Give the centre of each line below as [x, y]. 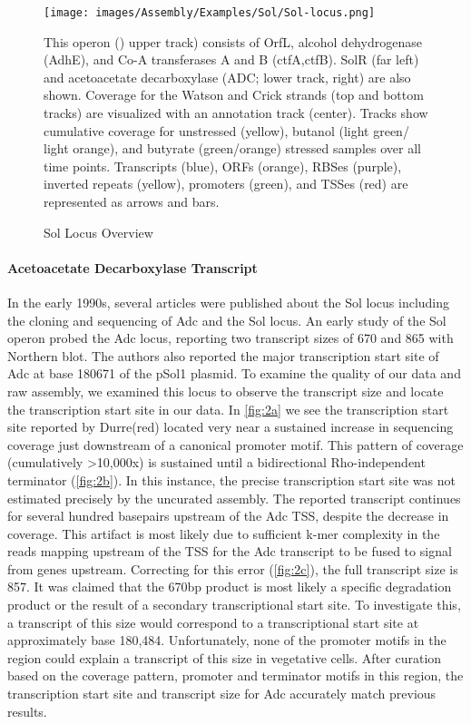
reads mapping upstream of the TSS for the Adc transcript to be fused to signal [230, 551]
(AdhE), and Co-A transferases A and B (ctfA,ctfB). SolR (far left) [231, 59]
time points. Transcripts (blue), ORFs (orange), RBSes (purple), [223, 166]
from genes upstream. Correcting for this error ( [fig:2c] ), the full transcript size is [233, 568]
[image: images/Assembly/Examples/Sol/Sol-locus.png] [210, 13]
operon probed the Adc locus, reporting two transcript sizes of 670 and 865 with [231, 338]
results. [27, 711]
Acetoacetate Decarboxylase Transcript [132, 267]
